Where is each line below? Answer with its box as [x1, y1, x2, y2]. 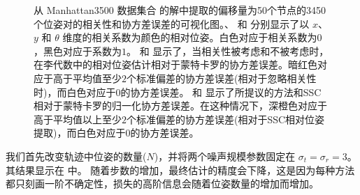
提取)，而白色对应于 [34, 125, 126, 140]
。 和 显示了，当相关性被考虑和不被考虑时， [127, 43, 329, 58]
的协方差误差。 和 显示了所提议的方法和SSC [120, 84, 322, 99]
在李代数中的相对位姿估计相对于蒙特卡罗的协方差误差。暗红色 [34, 57, 317, 72]
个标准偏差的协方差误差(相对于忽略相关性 [127, 70, 317, 85]
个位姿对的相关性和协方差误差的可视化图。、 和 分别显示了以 [34, 16, 310, 31]
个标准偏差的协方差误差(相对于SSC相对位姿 [127, 111, 325, 126]
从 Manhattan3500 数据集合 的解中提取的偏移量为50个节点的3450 [34, 3, 326, 17]
